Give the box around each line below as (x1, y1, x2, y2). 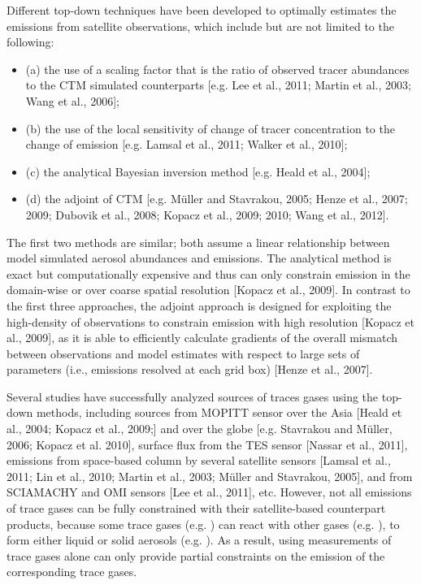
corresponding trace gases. (7, 563, 137, 580)
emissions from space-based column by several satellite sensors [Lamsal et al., (7, 452, 391, 469)
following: (7, 33, 54, 50)
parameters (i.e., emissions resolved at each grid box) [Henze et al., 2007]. (7, 361, 373, 378)
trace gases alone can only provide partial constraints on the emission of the (7, 547, 385, 564)
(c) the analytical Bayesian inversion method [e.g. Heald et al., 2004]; (25, 162, 371, 180)
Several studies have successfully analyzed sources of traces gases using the (7, 388, 379, 405)
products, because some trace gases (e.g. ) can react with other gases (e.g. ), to (7, 515, 400, 532)
